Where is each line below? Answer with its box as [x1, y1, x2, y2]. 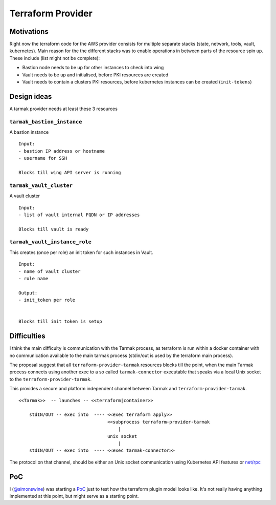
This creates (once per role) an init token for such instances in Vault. [9, 249, 153, 256]
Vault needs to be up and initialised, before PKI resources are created [22, 72, 169, 78]
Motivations [9, 27, 49, 36]
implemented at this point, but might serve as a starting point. [9, 493, 139, 499]
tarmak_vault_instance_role [9, 239, 92, 245]
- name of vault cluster [18, 268, 81, 274]
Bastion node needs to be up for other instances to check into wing [22, 65, 164, 71]
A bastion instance [9, 129, 49, 135]
